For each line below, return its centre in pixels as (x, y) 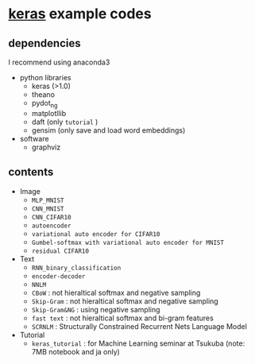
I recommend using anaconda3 (59, 62)
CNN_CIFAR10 (51, 217)
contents (31, 172)
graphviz (46, 147)
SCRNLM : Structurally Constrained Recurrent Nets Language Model (139, 326)
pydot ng (44, 104)
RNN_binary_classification (76, 268)
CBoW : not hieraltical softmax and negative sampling (116, 292)
